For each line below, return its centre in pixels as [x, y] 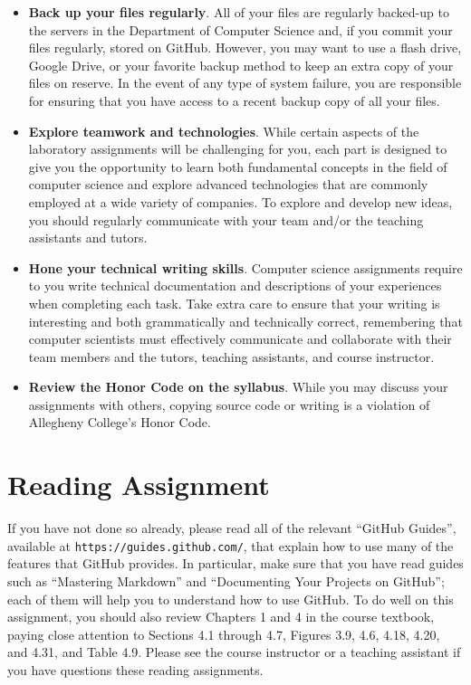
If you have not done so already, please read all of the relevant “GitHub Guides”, [232, 528]
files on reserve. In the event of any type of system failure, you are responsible [245, 83]
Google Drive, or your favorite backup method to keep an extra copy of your [241, 65]
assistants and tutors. [88, 238]
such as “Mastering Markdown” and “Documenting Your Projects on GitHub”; [226, 581]
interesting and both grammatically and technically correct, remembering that [245, 321]
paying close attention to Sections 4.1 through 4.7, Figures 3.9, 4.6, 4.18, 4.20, [224, 634]
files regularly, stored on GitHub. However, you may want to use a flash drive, [245, 48]
